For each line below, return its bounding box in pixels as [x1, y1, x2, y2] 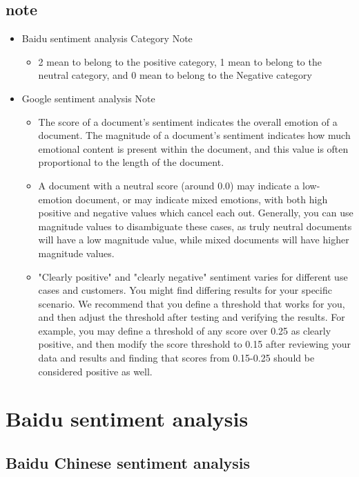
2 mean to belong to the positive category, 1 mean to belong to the [38, 54, 322, 68]
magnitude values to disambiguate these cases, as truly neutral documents [38, 218, 352, 233]
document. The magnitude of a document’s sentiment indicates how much [38, 128, 351, 142]
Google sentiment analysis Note [21, 91, 155, 105]
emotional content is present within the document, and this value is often [38, 141, 349, 156]
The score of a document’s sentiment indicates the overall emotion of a [38, 114, 338, 129]
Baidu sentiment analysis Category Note [21, 31, 193, 46]
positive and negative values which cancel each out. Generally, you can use [38, 205, 353, 220]
